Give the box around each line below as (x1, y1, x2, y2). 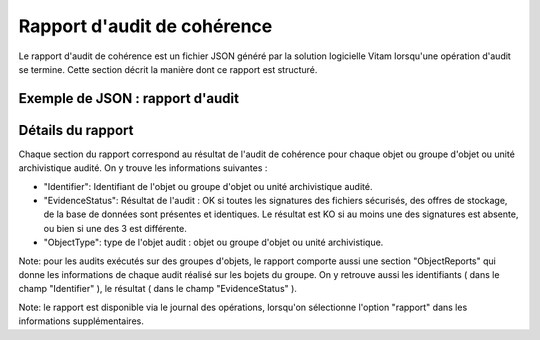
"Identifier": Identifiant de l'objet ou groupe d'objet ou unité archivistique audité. (43, 180, 373, 192)
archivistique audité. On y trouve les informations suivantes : (18, 162, 268, 174)
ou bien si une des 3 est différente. (43, 222, 187, 234)
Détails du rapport (18, 121, 134, 139)
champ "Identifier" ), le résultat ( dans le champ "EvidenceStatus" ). (18, 283, 297, 295)
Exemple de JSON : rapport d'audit (18, 90, 240, 107)
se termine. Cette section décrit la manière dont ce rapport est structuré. (18, 63, 318, 75)
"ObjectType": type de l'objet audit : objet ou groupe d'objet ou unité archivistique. (43, 236, 384, 249)
